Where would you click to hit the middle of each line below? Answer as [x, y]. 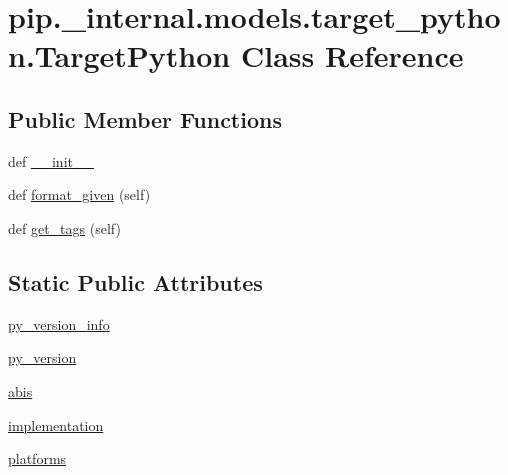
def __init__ [51, 160]
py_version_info [59, 323]
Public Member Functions [145, 118]
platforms [37, 458]
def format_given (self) [79, 194]
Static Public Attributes [135, 281]
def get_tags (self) [64, 227]
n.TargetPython [119, 55]
